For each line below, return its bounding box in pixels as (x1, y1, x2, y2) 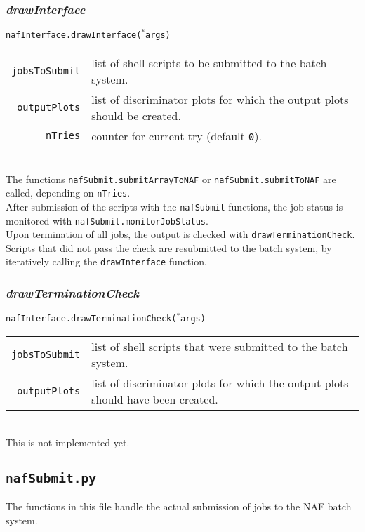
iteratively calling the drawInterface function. (6, 254, 207, 269)
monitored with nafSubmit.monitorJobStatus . (6, 213, 208, 227)
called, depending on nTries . (6, 185, 131, 200)
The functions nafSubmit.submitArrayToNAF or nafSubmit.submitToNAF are (6, 171, 336, 186)
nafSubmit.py (6, 470, 96, 486)
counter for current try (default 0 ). (91, 127, 262, 144)
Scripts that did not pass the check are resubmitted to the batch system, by (6, 240, 332, 255)
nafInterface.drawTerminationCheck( (6, 314, 177, 324)
